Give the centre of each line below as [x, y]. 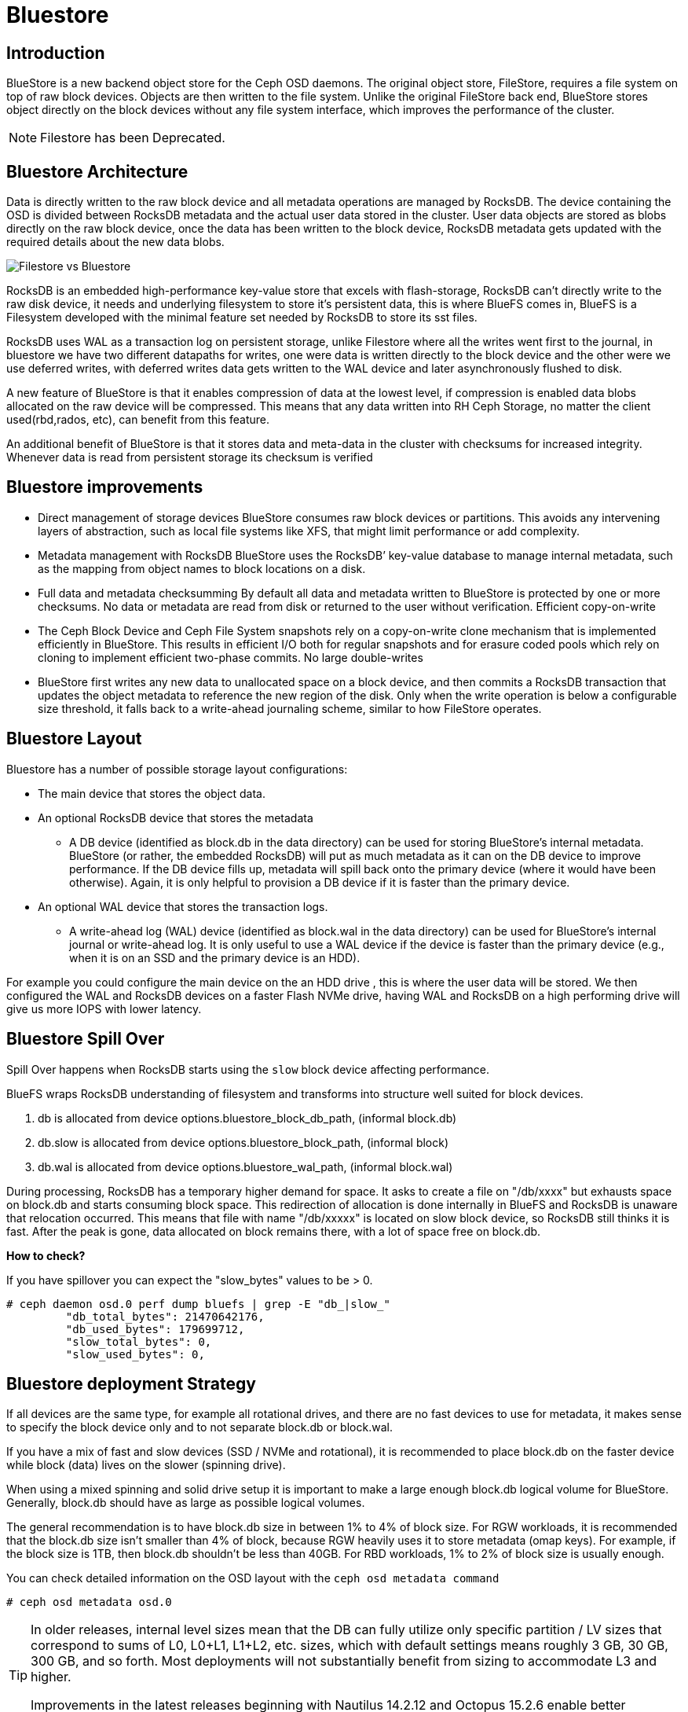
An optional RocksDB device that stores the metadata [176, 817]
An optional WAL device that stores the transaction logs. [183, 906]
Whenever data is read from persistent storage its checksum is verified [190, 457]
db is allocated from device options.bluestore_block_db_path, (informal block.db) [247, 1118]
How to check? [46, 1255]
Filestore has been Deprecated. [133, 138]
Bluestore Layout [74, 739]
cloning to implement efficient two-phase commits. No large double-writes [231, 657]
